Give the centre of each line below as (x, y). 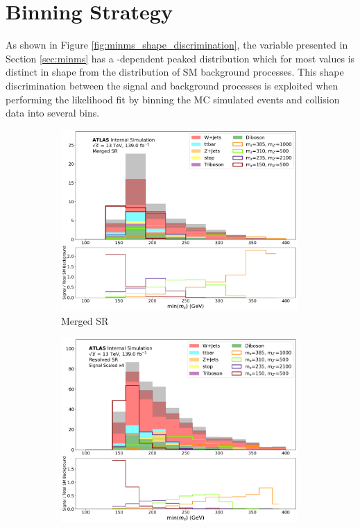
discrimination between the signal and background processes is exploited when (172, 85)
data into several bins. (53, 113)
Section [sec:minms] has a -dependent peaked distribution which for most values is (180, 58)
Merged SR (85, 321)
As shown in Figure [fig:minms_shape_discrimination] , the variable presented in (177, 45)
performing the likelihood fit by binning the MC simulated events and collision (173, 99)
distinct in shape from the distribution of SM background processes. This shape (175, 72)
